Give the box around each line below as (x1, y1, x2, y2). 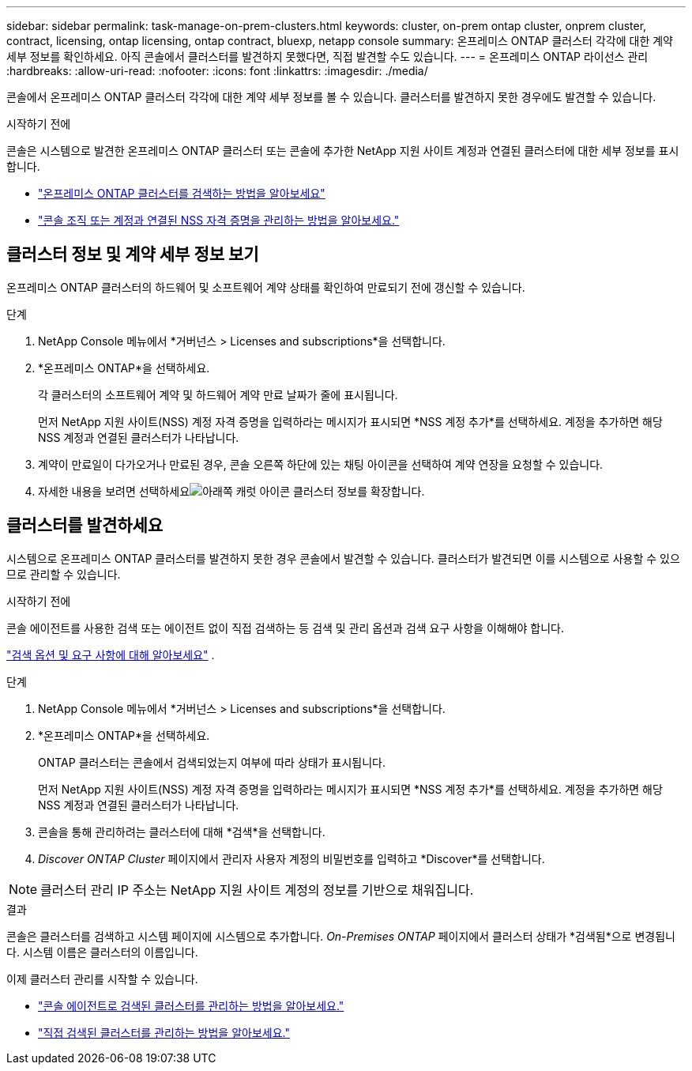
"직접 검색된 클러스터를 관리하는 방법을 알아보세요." (38, 1025, 290, 1039)
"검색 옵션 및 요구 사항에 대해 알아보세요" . (6, 647, 215, 662)
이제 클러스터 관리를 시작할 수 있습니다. (6, 971, 198, 986)
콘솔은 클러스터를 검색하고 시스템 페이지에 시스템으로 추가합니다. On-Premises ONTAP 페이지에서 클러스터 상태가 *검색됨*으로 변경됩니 (6, 929, 675, 943)
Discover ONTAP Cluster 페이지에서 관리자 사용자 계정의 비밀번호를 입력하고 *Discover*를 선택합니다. (38, 851, 545, 865)
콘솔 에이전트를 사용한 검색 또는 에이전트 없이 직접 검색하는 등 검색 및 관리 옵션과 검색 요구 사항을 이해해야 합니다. (6, 620, 565, 635)
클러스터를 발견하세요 (6, 515, 164, 536)
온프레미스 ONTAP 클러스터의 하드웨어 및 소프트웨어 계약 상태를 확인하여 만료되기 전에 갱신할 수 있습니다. (6, 280, 525, 294)
